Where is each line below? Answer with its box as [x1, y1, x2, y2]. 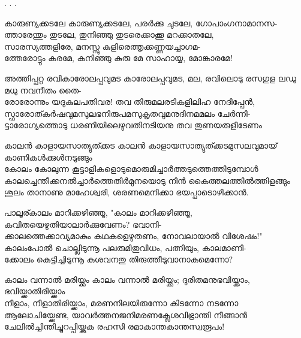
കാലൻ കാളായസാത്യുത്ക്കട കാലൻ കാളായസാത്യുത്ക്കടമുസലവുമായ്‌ [4, 138, 278, 151]
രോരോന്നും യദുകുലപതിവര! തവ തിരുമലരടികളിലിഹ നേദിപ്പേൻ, [4, 95, 255, 108]
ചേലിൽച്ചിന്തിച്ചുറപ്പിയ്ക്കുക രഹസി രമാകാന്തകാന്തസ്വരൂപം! [4, 320, 225, 333]
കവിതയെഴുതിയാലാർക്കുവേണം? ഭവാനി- [4, 218, 162, 230]
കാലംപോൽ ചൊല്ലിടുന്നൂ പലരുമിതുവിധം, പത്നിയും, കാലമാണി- [4, 241, 246, 253]
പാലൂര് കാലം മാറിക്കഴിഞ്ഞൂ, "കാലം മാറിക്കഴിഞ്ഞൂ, [4, 206, 192, 218]
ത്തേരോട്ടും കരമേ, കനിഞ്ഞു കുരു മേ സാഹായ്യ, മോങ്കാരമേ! [4, 52, 233, 64]
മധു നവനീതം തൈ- [4, 83, 82, 96]
